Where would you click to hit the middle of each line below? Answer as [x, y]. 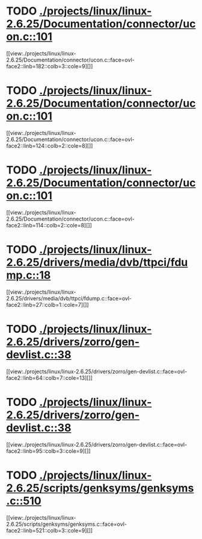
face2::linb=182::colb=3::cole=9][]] [50, 66]
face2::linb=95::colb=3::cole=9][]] [49, 451]
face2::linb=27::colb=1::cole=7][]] [47, 304]
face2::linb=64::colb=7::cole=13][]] [50, 377]
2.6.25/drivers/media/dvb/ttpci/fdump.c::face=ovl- [69, 298]
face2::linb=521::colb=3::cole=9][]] [50, 530]
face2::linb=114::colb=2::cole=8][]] [49, 225]
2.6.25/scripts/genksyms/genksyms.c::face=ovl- [67, 524]
